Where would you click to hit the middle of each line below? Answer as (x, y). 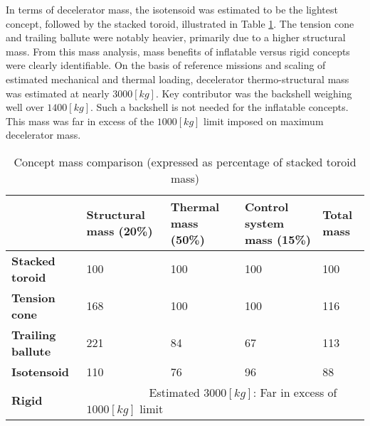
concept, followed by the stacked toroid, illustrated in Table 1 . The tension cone (180, 23)
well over (25, 107)
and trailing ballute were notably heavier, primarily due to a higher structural (176, 37)
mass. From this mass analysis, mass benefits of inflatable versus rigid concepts (178, 51)
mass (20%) (120, 231)
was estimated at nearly (58, 93)
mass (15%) (278, 239)
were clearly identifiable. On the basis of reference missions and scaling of (166, 65)
